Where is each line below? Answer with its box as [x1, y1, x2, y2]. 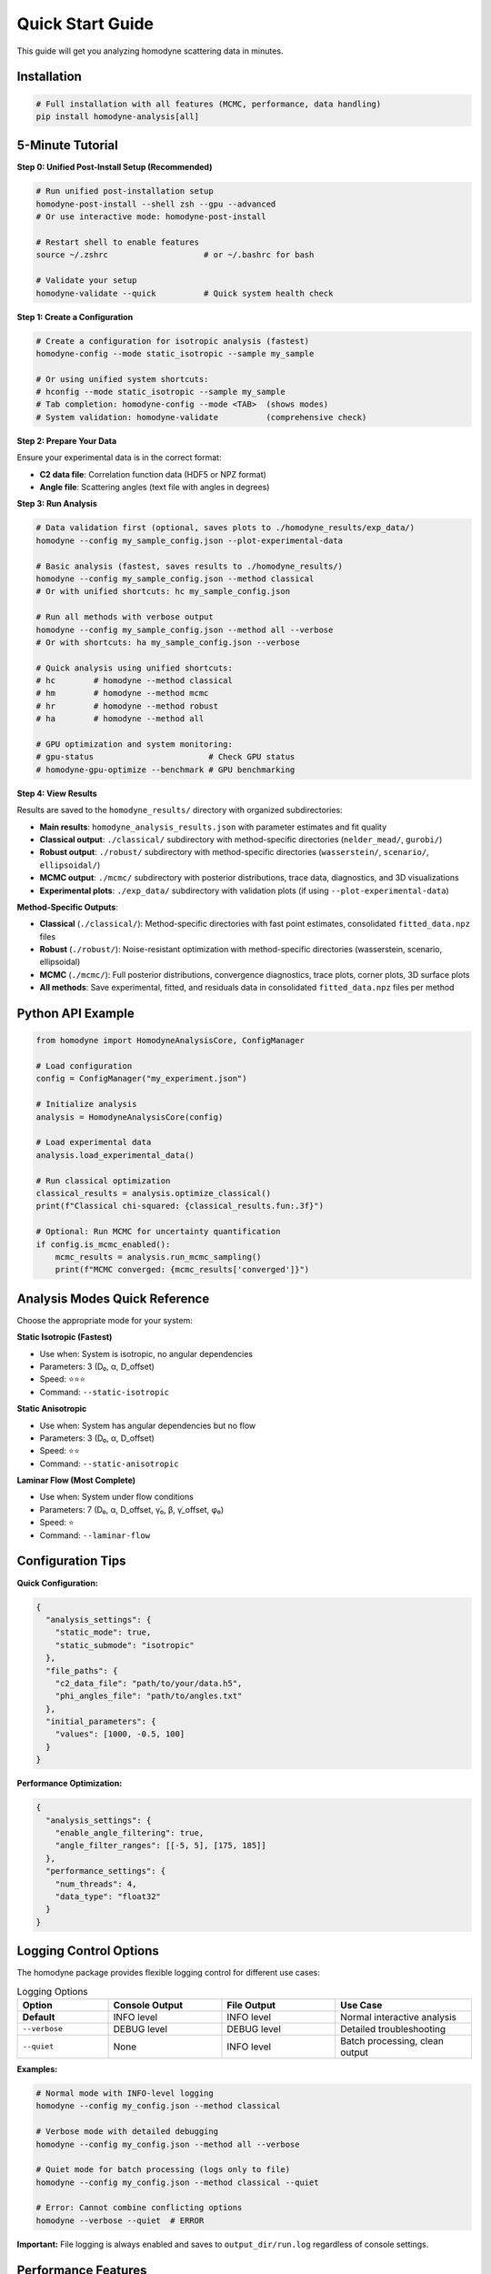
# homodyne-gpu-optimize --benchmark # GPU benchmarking [35, 764, 296, 775]
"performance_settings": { [45, 1866, 166, 1877]
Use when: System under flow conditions [39, 1492, 195, 1503]
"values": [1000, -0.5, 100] [55, 1729, 185, 1739]
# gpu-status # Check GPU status [35, 751, 296, 762]
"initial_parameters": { [45, 1716, 156, 1727]
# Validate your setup [35, 276, 137, 286]
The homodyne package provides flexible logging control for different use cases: [16, 1967, 320, 1978]
